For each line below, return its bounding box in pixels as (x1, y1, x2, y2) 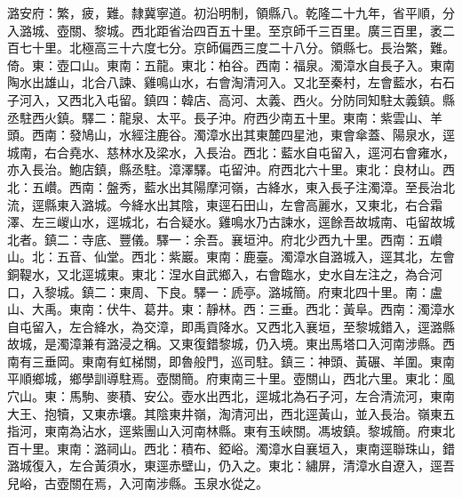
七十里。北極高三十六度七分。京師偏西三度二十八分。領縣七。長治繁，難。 (19, 38, 455, 57)
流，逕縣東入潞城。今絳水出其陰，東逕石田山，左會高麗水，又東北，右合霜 (7, 195, 442, 213)
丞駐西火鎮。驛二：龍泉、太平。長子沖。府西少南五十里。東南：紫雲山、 (7, 108, 430, 126)
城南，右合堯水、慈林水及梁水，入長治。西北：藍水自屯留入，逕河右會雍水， (7, 142, 455, 161)
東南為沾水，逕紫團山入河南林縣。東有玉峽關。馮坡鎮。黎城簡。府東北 (44, 422, 455, 440)
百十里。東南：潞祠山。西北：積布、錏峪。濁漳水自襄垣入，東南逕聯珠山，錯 (7, 438, 455, 457)
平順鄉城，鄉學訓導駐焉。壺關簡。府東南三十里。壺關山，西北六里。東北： (7, 369, 442, 388)
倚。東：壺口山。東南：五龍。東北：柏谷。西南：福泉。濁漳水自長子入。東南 (7, 55, 455, 74)
